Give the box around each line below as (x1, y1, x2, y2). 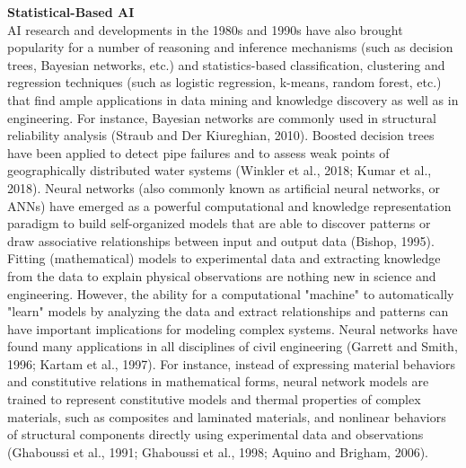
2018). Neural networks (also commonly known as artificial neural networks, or (7, 178, 440, 197)
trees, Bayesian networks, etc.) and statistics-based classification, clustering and (7, 55, 445, 74)
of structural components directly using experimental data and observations (7, 425, 424, 444)
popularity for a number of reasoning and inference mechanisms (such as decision (7, 38, 453, 57)
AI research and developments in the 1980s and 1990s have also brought (7, 20, 403, 39)
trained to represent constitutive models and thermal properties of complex (7, 390, 421, 409)
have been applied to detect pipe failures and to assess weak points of (7, 143, 390, 162)
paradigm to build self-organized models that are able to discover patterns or (7, 214, 431, 233)
